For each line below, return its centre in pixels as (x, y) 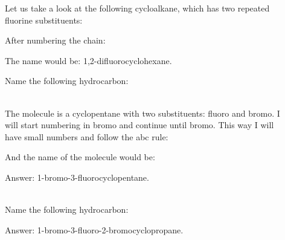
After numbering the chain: (55, 40)
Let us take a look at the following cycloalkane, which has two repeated (137, 8)
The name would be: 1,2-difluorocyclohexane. (88, 60)
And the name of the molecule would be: (80, 157)
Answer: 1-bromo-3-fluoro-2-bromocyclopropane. (94, 229)
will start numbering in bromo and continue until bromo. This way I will (139, 125)
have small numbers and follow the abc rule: (87, 136)
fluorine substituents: (44, 20)
